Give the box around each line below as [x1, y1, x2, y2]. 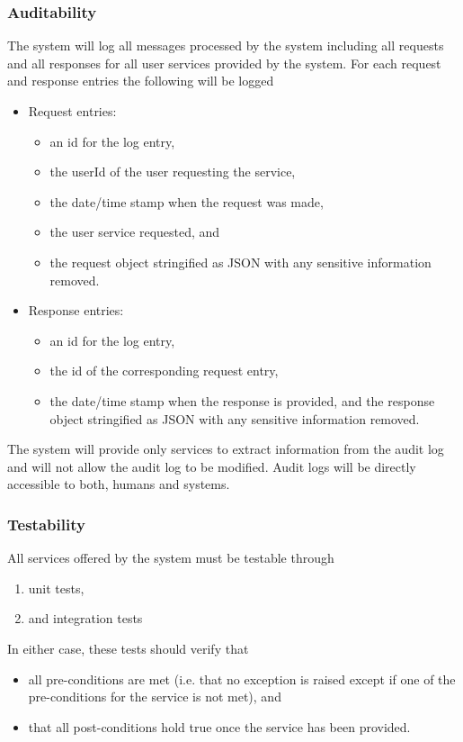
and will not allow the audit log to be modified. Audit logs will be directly [7, 457, 416, 475]
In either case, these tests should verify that [7, 638, 249, 657]
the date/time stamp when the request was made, [49, 192, 324, 211]
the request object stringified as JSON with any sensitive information [49, 252, 432, 271]
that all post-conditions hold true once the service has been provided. [28, 717, 411, 736]
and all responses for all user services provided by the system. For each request [7, 53, 441, 72]
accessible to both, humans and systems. [7, 475, 230, 493]
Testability [7, 512, 85, 535]
